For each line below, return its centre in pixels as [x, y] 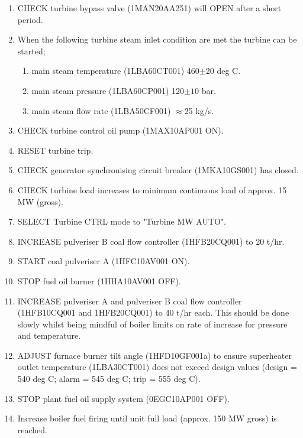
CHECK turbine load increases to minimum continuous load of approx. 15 [152, 189]
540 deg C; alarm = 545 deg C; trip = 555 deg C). [109, 379]
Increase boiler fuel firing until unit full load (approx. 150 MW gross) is [147, 418]
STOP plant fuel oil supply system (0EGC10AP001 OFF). [123, 398]
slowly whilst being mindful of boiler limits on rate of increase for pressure [152, 324]
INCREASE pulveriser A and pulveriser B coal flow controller [130, 301]
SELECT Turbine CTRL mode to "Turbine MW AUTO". [122, 221]
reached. [33, 429]
